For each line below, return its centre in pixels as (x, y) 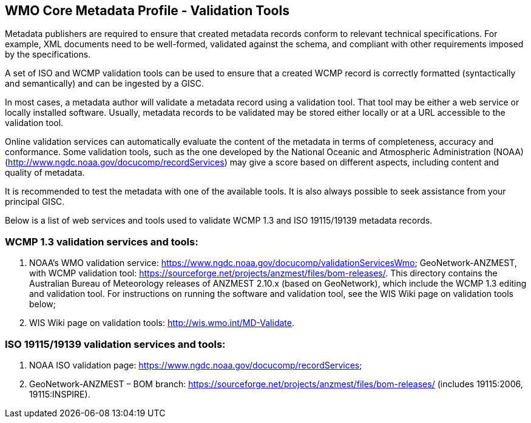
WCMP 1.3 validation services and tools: (102, 241)
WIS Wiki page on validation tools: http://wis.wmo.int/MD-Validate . (162, 323)
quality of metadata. (45, 173)
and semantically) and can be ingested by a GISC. (105, 84)
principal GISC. (35, 202)
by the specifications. (48, 55)
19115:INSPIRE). (60, 394)
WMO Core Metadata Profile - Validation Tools (147, 11)
